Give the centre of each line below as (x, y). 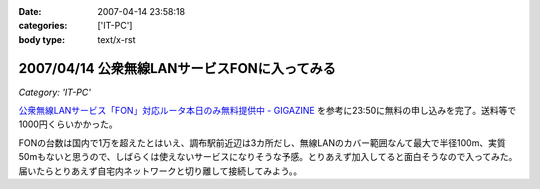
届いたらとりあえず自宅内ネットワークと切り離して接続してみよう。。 (160, 171)
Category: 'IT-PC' (55, 92)
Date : (30, 11)
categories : (43, 26)
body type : (41, 39)
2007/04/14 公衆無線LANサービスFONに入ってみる (177, 68)
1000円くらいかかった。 (68, 124)
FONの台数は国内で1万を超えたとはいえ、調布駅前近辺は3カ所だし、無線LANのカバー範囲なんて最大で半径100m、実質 (262, 142)
